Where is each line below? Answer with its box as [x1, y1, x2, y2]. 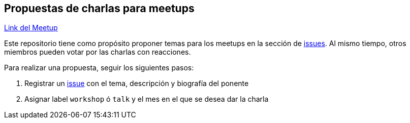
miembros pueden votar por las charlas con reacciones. [4, 48, 191, 57]
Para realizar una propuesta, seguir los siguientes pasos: [4, 63, 194, 72]
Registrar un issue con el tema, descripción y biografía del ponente [24, 79, 249, 88]
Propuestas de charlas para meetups [4, 2, 195, 15]
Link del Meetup [4, 23, 58, 32]
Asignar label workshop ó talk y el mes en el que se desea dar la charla [24, 95, 269, 104]
